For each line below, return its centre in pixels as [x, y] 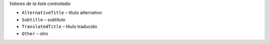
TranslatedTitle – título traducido [59, 27]
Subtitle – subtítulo [44, 19]
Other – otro [35, 33]
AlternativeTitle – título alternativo [62, 13]
